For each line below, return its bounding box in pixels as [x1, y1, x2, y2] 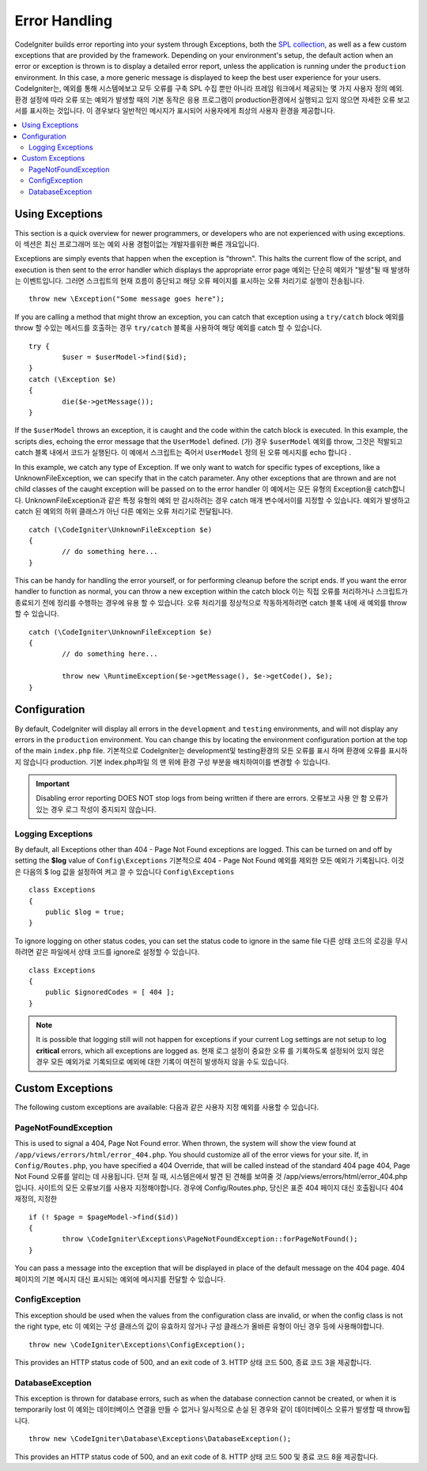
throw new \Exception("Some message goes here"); [28, 294, 225, 304]
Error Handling [14, 12, 113, 29]
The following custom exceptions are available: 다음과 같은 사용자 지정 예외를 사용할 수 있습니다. [14, 1102, 319, 1112]
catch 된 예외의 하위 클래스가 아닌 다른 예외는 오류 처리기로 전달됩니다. [14, 506, 233, 516]
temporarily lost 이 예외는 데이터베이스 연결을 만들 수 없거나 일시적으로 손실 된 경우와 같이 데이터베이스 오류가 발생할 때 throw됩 [14, 1405, 410, 1414]
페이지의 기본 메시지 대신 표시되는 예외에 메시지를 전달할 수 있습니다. [14, 1274, 225, 1283]
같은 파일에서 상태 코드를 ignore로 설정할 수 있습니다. [36, 947, 200, 957]
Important [36, 779, 70, 789]
